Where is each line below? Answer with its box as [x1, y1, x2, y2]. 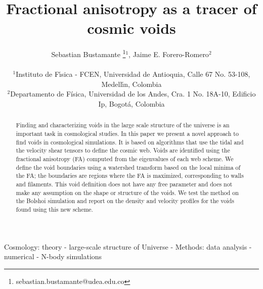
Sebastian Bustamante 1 [51, 47, 126, 59]
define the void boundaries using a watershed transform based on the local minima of [16, 163, 241, 171]
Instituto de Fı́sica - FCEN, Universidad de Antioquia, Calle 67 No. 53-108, [16, 69, 250, 79]
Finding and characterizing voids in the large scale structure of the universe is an [16, 121, 230, 129]
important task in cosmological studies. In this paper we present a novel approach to [16, 129, 239, 137]
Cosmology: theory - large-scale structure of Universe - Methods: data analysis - [4, 241, 252, 252]
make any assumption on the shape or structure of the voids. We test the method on [16, 188, 239, 197]
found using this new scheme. [16, 205, 93, 213]
